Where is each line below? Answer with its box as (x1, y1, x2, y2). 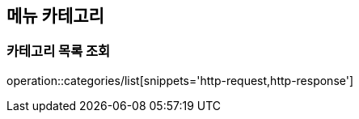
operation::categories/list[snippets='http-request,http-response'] (6, 73, 354, 87)
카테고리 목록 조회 (6, 43, 111, 60)
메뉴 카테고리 (6, 6, 104, 26)
